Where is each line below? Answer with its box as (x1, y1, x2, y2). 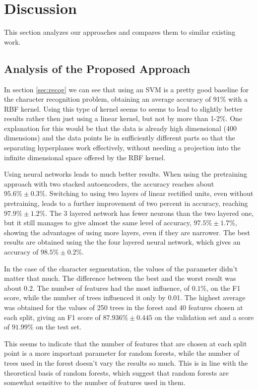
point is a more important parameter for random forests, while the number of (4, 348, 240, 358)
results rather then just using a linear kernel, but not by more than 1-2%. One (4, 113, 243, 124)
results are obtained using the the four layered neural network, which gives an (4, 237, 241, 247)
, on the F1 (206, 282, 241, 293)
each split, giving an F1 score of (4, 312, 101, 322)
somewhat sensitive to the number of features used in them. (4, 377, 186, 388)
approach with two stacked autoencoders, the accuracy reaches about (4, 178, 214, 189)
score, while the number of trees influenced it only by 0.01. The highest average (4, 292, 246, 303)
